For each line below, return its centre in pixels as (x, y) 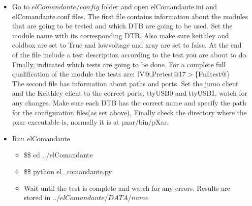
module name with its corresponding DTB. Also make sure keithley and (121, 35)
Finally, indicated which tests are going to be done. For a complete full (119, 64)
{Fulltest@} (212, 74)
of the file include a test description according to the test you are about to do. (130, 54)
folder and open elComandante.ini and (159, 6)
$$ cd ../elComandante (58, 155)
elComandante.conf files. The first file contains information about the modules (130, 16)
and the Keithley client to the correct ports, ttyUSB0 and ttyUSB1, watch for (130, 93)
